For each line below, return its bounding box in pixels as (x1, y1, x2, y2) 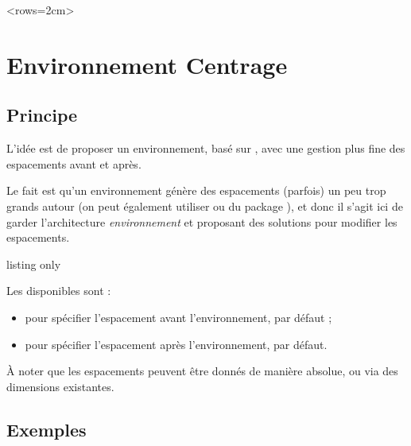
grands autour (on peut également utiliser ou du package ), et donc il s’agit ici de (6, 197, 403, 214)
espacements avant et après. (6, 155, 142, 172)
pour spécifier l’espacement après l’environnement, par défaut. (25, 335, 328, 352)
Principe (6, 103, 78, 127)
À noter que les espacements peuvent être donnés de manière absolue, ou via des (6, 363, 398, 379)
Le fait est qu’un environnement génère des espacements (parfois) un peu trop (6, 182, 386, 199)
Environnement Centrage (6, 48, 288, 80)
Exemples (6, 417, 87, 441)
